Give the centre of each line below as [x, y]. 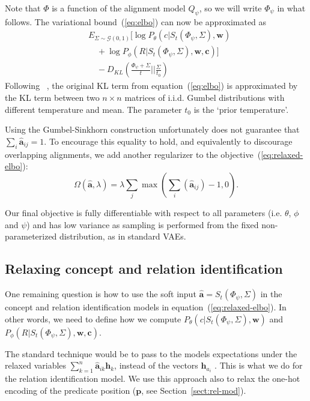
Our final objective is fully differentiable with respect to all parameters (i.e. [144, 213]
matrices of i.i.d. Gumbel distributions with [205, 98]
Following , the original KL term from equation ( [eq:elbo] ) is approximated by [151, 86]
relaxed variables [36, 365]
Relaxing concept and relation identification [144, 269]
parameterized [31, 236]
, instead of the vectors [156, 365]
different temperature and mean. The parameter [93, 109]
